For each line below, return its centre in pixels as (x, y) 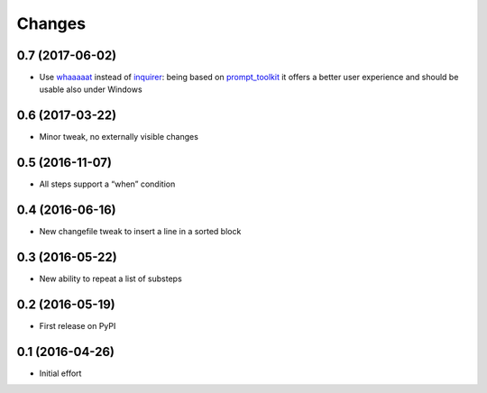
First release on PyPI (78, 325)
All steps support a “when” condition (107, 184)
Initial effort (60, 373)
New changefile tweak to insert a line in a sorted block (140, 232)
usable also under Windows (91, 89)
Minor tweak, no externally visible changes (119, 137)
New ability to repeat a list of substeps (110, 279)
